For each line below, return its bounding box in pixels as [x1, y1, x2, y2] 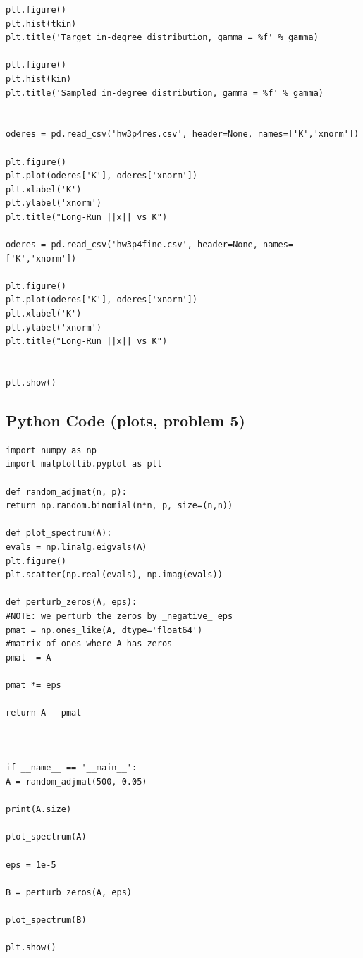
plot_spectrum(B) [6, 915, 87, 926]
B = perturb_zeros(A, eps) [6, 887, 132, 897]
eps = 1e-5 [6, 859, 56, 870]
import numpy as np [6, 445, 97, 455]
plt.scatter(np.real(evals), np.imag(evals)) [6, 570, 223, 580]
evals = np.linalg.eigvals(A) [6, 541, 147, 552]
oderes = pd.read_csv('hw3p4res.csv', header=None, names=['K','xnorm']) [6, 129, 359, 140]
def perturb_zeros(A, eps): [6, 597, 137, 608]
